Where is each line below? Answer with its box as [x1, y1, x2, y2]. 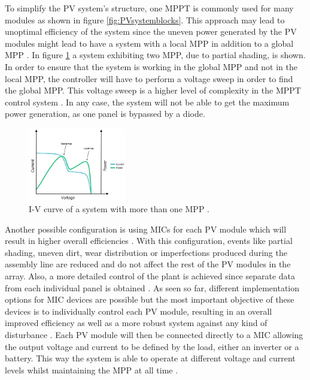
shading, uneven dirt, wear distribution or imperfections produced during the [5, 246, 287, 258]
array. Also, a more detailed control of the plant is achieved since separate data [5, 269, 296, 282]
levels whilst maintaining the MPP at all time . [5, 363, 178, 376]
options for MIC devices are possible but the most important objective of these [5, 293, 294, 306]
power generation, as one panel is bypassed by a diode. [5, 107, 205, 120]
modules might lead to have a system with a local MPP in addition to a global [5, 37, 294, 49]
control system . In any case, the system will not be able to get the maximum [5, 95, 290, 108]
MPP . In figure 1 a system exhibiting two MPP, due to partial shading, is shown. [5, 49, 306, 61]
